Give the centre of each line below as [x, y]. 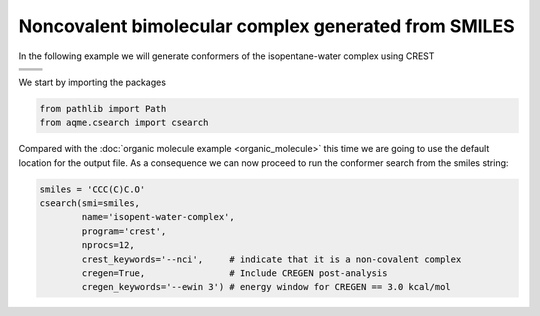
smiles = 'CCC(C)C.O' [92, 189]
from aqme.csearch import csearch [124, 123]
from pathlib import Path [103, 108]
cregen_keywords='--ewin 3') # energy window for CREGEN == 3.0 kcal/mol [266, 287]
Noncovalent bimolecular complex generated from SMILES [266, 26]
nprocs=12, [108, 245]
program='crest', [124, 231]
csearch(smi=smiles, [89, 203]
